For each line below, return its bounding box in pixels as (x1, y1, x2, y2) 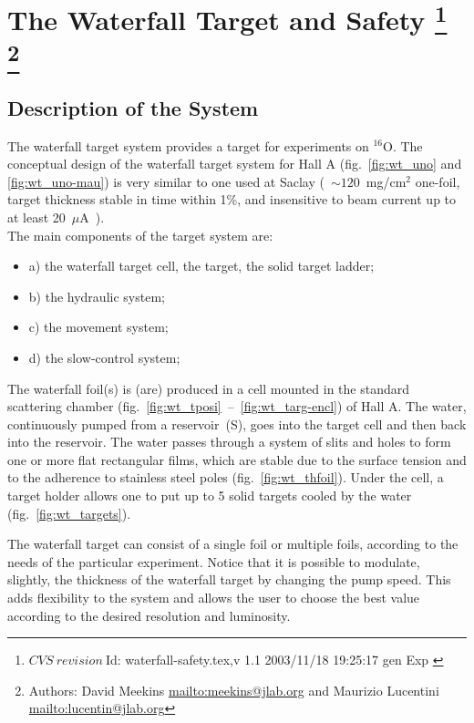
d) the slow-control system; (28, 347, 180, 367)
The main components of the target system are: (7, 225, 273, 244)
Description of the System (7, 93, 259, 121)
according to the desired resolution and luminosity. (7, 605, 291, 625)
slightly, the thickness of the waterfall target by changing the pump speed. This (7, 570, 451, 589)
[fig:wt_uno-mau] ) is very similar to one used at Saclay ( (7, 171, 325, 191)
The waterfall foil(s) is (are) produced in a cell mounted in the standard (7, 378, 410, 398)
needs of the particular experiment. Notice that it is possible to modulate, (7, 552, 420, 571)
